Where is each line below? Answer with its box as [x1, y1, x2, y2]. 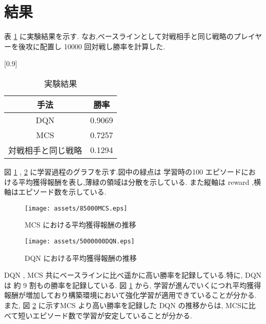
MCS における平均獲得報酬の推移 [25, 219, 136, 230]
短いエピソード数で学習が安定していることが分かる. [18, 310, 192, 320]
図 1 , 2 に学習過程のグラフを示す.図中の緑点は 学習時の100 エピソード [4, 166, 241, 177]
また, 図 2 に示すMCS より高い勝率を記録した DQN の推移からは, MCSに [4, 299, 249, 310]
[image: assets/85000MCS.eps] [25, 204, 128, 212]
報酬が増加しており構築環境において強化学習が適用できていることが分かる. [4, 290, 257, 300]
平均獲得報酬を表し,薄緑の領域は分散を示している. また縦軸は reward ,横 [18, 176, 261, 187]
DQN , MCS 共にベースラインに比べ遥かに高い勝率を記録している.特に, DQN [4, 270, 262, 280]
